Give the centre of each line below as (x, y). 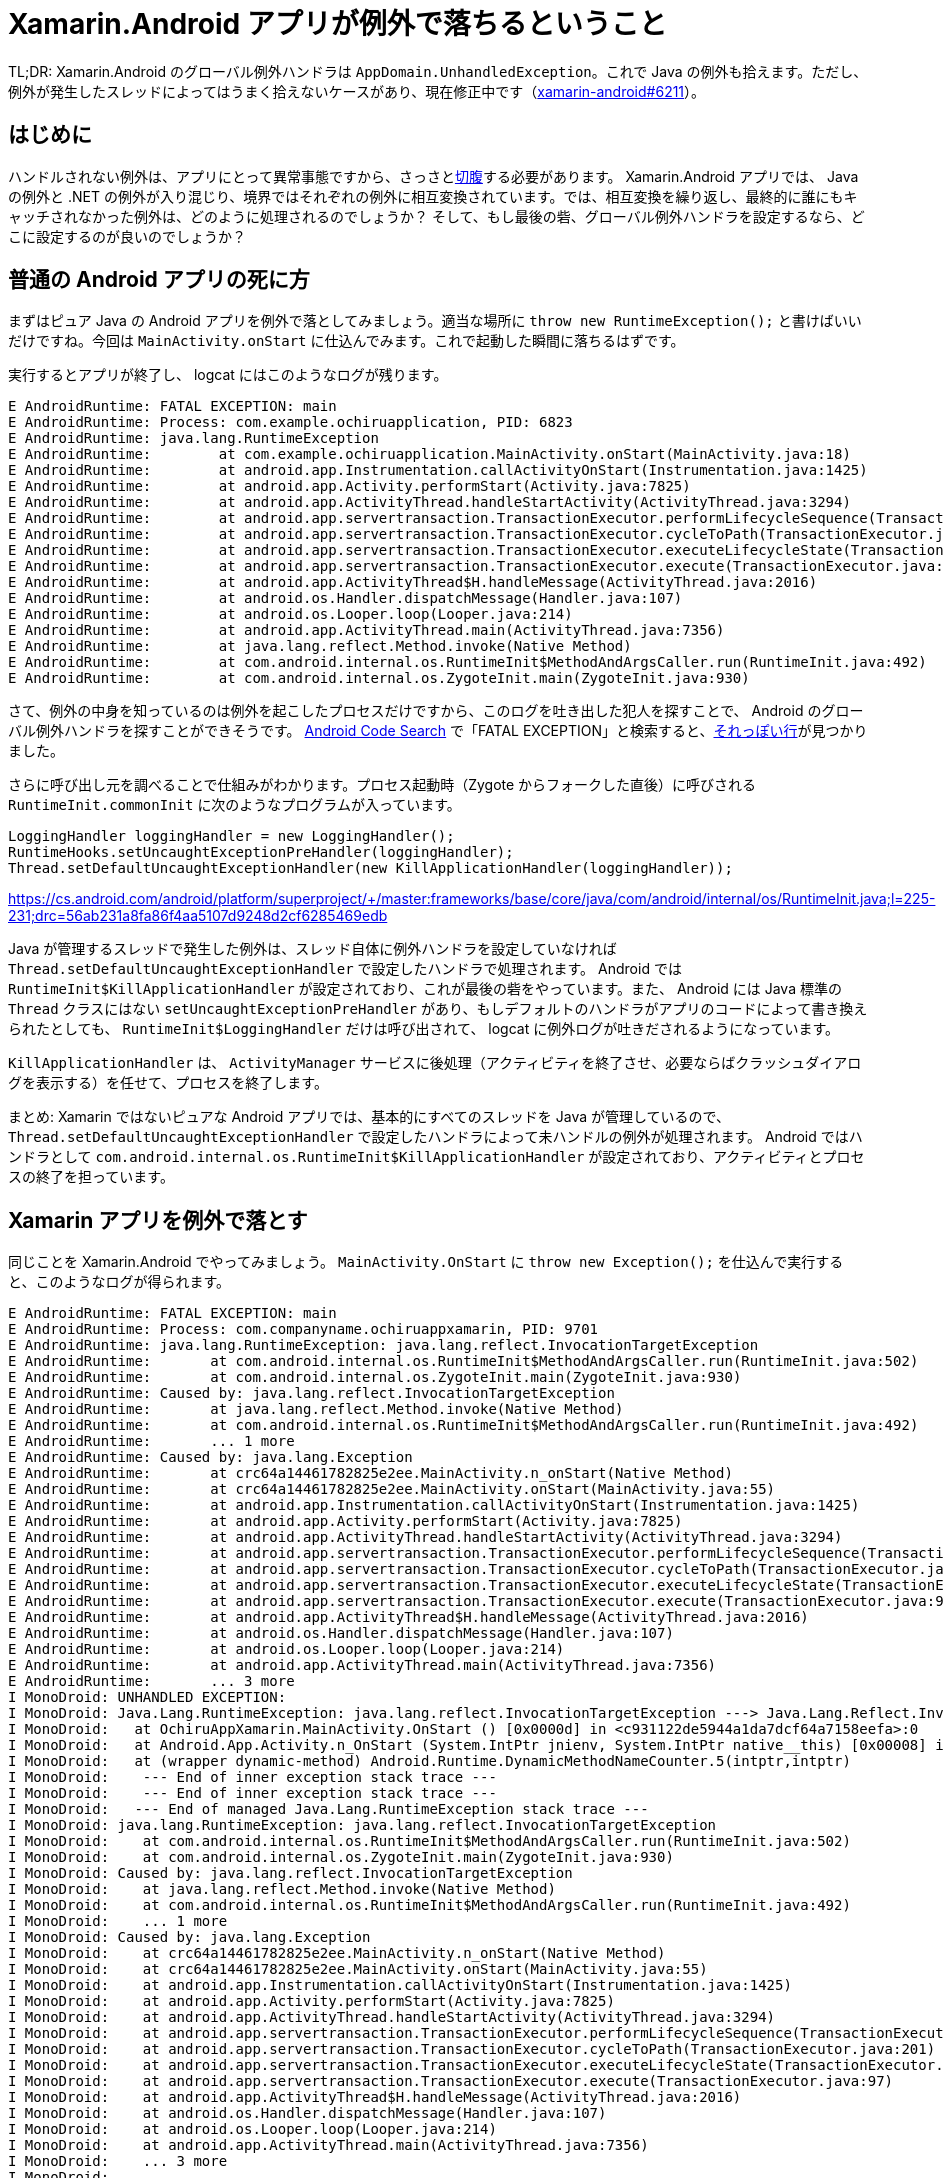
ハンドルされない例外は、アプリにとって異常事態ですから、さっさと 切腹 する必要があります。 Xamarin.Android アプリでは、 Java (433, 176)
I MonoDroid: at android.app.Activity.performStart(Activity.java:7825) (311, 2001)
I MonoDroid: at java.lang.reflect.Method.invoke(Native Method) (282, 1889)
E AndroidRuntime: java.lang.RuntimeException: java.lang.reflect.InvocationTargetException (383, 1345)
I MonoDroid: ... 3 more (118, 2161)
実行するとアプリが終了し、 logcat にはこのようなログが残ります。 (228, 375)
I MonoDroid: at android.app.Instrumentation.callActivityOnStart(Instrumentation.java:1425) (400, 1985)
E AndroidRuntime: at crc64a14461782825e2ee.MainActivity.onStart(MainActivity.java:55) (392, 1489)
